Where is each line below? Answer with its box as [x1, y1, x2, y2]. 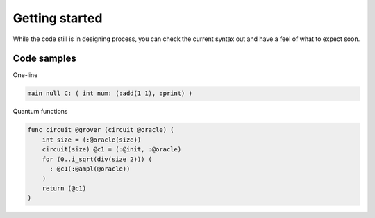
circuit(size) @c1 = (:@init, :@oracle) [42, 146, 182, 153]
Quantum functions [12, 108, 68, 116]
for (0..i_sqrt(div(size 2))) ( [42, 155, 153, 163]
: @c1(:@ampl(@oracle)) [49, 165, 131, 173]
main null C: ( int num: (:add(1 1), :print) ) [27, 90, 192, 97]
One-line [12, 71, 38, 79]
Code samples [12, 53, 76, 65]
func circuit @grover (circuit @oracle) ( [27, 126, 174, 134]
